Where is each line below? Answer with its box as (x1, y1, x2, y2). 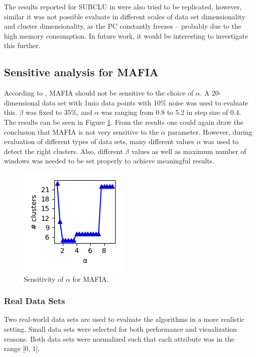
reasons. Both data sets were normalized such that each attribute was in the (4, 333, 235, 344)
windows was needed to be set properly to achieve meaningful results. (4, 155, 214, 166)
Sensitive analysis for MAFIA (4, 64, 159, 80)
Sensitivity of (24, 273, 64, 284)
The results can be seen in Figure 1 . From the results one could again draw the (4, 116, 244, 127)
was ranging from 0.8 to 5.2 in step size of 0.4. (101, 107, 241, 117)
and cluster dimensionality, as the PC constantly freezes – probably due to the (4, 21, 242, 31)
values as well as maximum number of (131, 146, 246, 156)
